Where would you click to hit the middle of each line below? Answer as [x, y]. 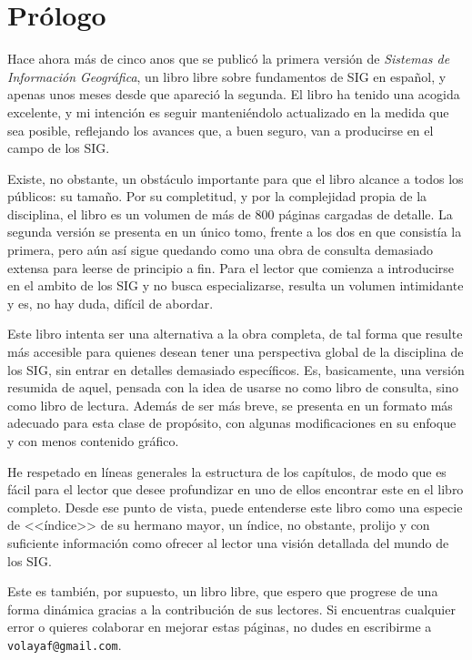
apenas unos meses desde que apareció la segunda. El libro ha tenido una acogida [234, 94]
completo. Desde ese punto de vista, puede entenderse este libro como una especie [235, 507]
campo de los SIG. [59, 148]
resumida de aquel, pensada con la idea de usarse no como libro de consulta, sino [233, 387]
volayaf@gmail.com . [65, 644]
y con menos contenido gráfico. [93, 441]
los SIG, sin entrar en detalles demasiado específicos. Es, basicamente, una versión [236, 369]
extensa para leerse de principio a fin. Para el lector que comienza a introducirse [231, 267]
